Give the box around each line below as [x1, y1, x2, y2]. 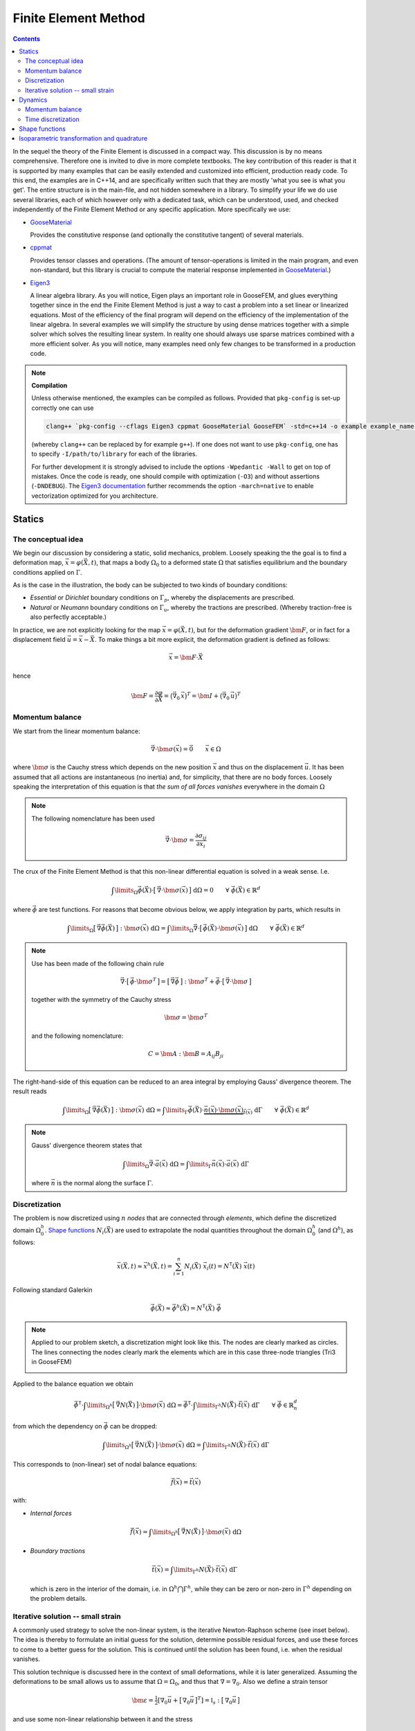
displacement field [12, 636, 66, 644]
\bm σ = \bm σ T [163, 1012, 208, 1021]
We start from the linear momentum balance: [12, 727, 140, 735]
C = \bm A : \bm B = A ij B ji [147, 1050, 224, 1059]
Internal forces [30, 1509, 72, 1517]
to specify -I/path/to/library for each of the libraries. [31, 450, 198, 458]
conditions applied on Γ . [12, 568, 82, 576]
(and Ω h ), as [317, 1225, 353, 1234]
